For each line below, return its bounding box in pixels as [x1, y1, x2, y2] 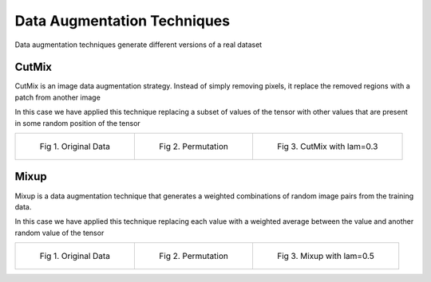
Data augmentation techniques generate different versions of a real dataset [14, 40, 263, 49]
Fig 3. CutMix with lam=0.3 [276, 141, 378, 152]
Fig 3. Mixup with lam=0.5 [276, 251, 374, 262]
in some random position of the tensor [14, 118, 141, 127]
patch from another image [14, 92, 101, 102]
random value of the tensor [14, 228, 105, 237]
